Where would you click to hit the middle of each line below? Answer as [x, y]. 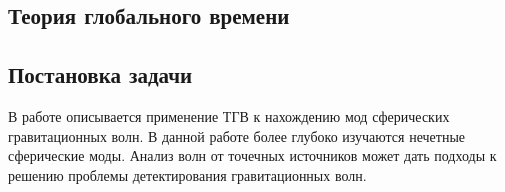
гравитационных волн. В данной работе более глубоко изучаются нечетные [237, 135]
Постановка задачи [100, 74]
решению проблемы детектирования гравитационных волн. [187, 174]
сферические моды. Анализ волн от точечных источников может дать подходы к [252, 155]
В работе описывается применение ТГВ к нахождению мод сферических [229, 115]
